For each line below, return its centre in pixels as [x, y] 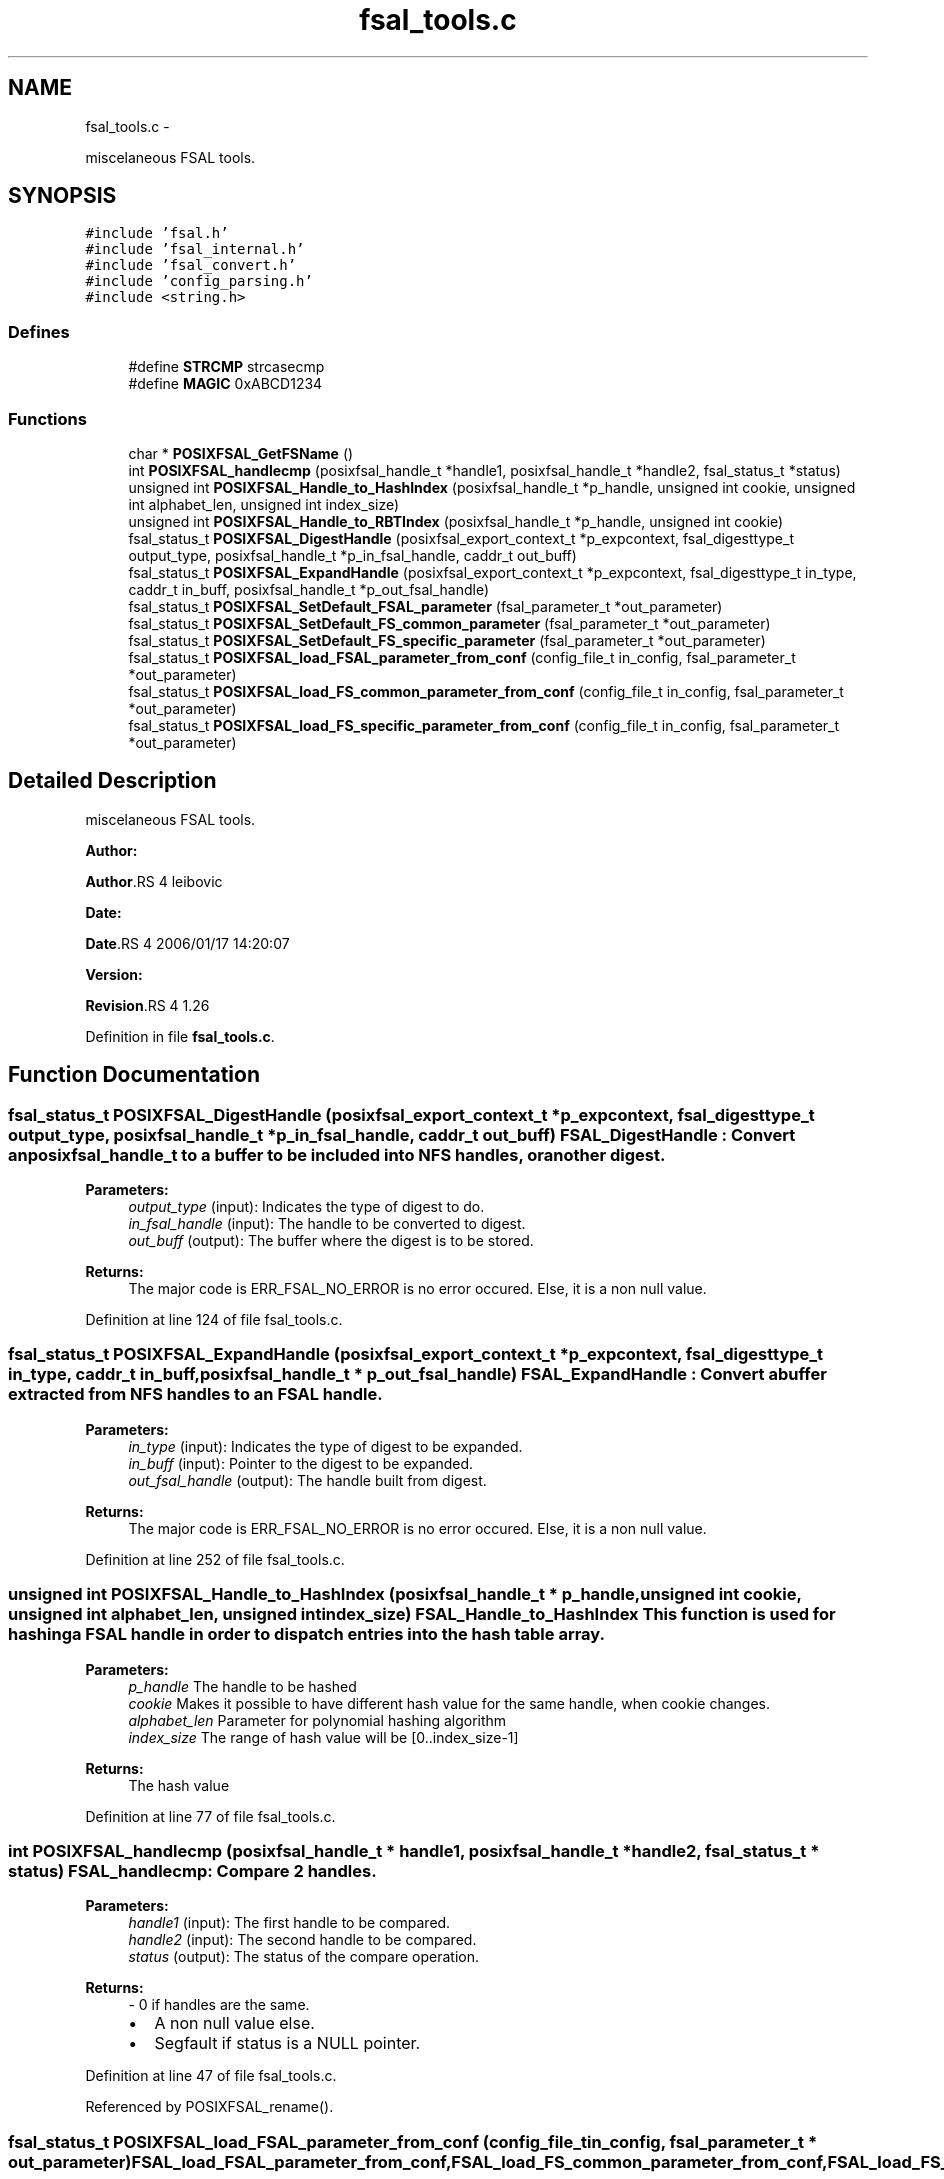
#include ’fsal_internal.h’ [195, 249]
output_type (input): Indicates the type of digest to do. [306, 1206]
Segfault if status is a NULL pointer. [287, 2043]
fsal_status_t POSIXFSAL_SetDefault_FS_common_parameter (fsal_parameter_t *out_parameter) [449, 623]
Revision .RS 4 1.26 [147, 1005]
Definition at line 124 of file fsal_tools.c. [214, 1319]
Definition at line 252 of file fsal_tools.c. [215, 1559]
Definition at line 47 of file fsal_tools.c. [211, 2076]
